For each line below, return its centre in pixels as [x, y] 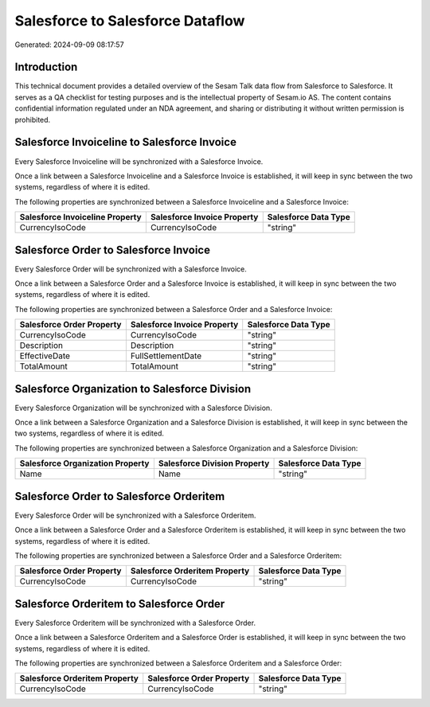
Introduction [46, 67]
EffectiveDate [45, 356]
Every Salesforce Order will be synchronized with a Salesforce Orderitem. [135, 515]
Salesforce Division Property [214, 463]
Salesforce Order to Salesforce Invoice [113, 250]
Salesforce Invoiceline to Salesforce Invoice [125, 142]
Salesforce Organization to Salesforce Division [133, 389]
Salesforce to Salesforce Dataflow [130, 21]
